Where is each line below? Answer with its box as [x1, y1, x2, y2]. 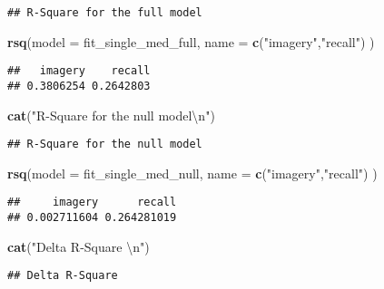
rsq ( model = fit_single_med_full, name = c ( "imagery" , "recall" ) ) [7, 32, 375, 51]
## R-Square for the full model [7, 6, 202, 19]
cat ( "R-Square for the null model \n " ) [7, 105, 215, 124]
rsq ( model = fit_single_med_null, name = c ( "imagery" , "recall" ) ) [7, 163, 378, 182]
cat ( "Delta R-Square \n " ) [7, 236, 150, 255]
